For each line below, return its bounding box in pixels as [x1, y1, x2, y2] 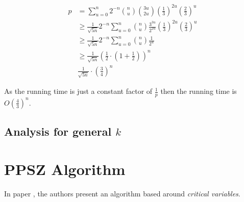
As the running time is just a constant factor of [4, 86, 153, 96]
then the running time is [160, 86, 237, 96]
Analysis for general [4, 123, 112, 139]
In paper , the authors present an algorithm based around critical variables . [4, 188, 240, 198]
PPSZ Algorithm [4, 158, 126, 179]
